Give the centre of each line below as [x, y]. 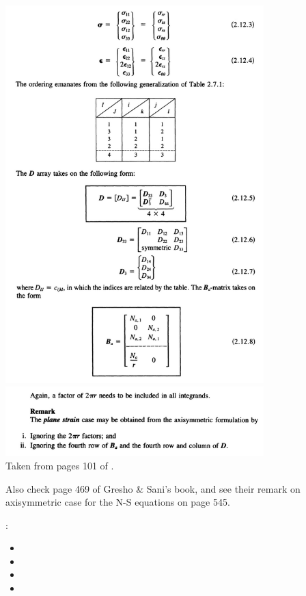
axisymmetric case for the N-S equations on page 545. [118, 502]
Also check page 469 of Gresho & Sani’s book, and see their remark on [153, 488]
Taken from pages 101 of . [60, 465]
